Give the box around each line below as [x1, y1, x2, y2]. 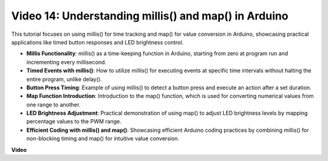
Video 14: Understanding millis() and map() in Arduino [11, 9, 289, 22]
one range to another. [26, 101, 81, 108]
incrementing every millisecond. [26, 58, 106, 66]
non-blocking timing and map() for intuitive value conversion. [26, 135, 179, 142]
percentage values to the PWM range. [26, 118, 121, 125]
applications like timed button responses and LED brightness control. [11, 38, 184, 46]
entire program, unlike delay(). [26, 75, 103, 83]
